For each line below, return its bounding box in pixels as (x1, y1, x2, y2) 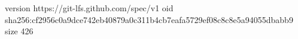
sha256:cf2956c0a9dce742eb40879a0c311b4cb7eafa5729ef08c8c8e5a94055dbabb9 (5, 13, 293, 25)
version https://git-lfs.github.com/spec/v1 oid (5, 2, 174, 14)
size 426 (5, 25, 34, 37)
